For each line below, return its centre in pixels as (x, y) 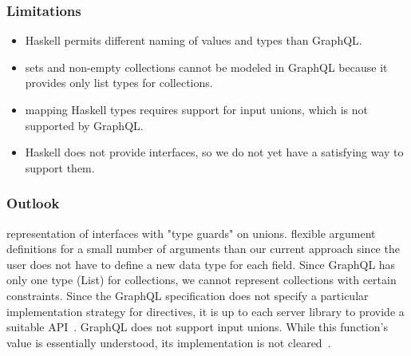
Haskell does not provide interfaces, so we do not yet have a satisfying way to (214, 152)
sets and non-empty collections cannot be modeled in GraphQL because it (206, 67)
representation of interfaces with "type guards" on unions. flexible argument (191, 233)
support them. (60, 167)
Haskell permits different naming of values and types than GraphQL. (194, 40)
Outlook (33, 203)
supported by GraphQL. (84, 125)
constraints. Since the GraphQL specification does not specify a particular (188, 295)
